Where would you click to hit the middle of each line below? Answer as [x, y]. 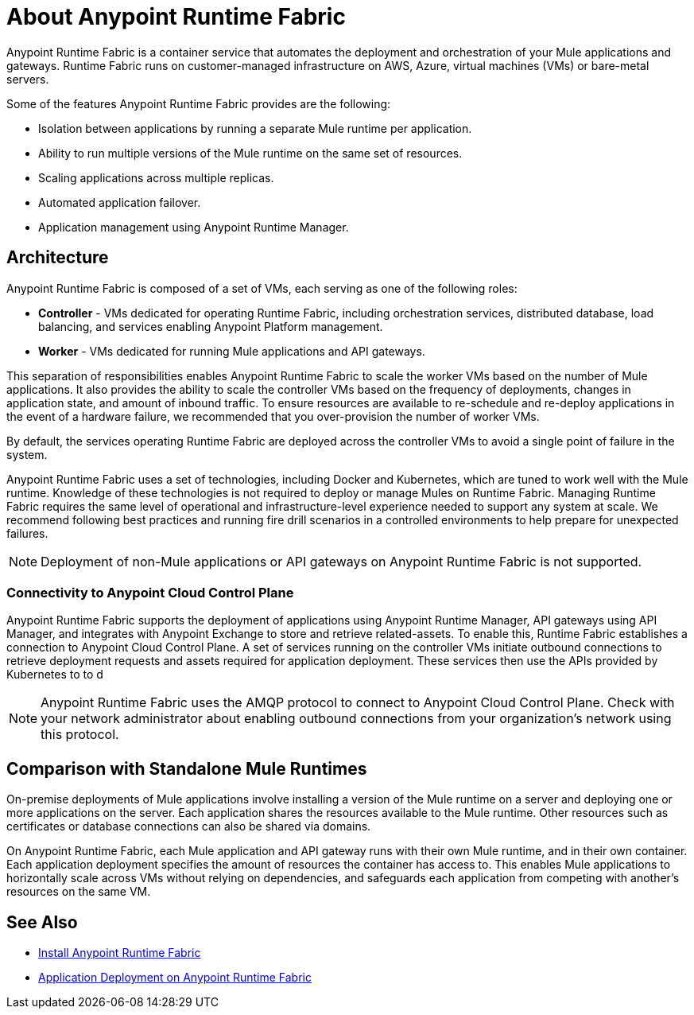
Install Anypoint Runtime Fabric [120, 953]
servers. [28, 79]
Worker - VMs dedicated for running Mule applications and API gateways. [232, 351]
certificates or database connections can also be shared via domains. [189, 826]
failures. [27, 533]
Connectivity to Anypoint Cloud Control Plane [150, 592]
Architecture [58, 258]
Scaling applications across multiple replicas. [156, 177]
